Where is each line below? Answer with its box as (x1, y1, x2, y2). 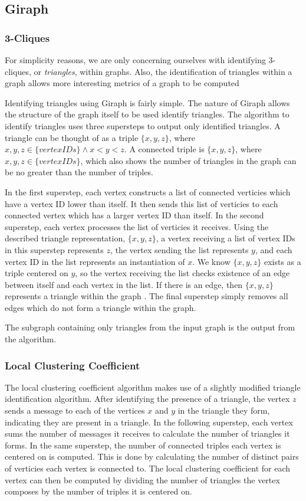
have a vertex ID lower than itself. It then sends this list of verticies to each (5, 197, 278, 209)
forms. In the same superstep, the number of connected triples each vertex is (5, 438, 281, 451)
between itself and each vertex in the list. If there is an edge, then (5, 278, 243, 290)
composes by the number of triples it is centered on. (5, 485, 192, 497)
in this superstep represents (5, 243, 104, 256)
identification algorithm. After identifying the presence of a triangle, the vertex (5, 392, 290, 405)
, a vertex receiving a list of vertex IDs (156, 232, 295, 244)
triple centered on (5, 267, 68, 279)
